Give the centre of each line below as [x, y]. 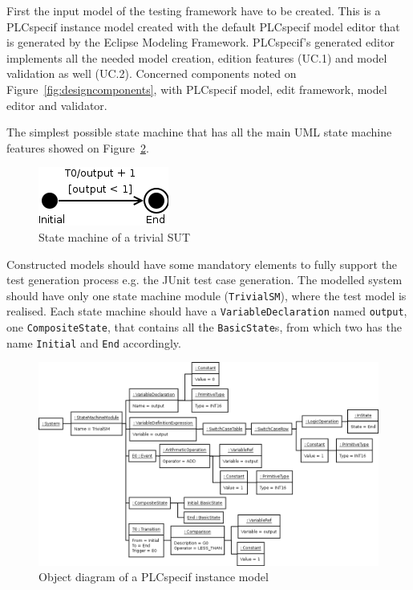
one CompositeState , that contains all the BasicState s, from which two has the [204, 327]
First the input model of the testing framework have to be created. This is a [194, 10]
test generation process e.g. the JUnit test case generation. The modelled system [204, 280]
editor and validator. [57, 105]
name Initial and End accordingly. [94, 342]
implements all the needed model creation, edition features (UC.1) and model [197, 57]
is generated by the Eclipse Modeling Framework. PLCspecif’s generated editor [200, 42]
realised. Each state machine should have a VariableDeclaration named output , [207, 311]
